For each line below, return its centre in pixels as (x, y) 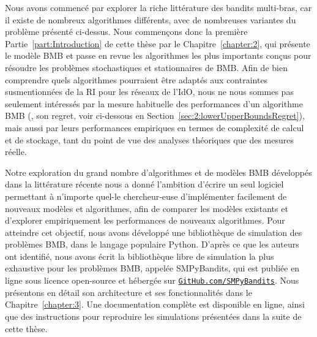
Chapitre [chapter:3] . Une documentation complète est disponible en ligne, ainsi (155, 304)
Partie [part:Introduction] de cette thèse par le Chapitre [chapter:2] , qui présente (158, 43)
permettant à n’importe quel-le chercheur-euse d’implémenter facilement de (146, 196)
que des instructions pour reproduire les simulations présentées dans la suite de (153, 316)
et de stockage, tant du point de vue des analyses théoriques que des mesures (149, 139)
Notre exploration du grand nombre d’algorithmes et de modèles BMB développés (158, 172)
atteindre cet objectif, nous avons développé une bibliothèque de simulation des (154, 232)
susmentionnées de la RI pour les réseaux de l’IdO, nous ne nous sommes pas (149, 92)
